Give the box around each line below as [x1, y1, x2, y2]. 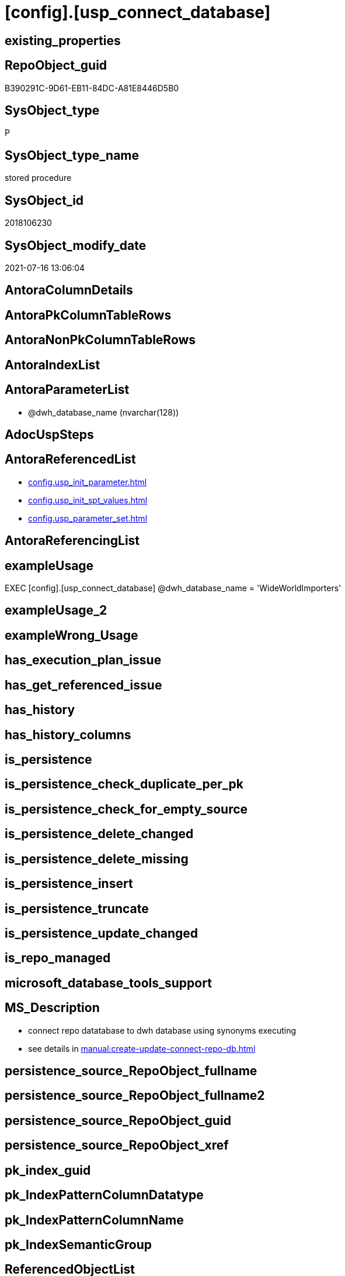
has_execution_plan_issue [5, 653, 162, 668]
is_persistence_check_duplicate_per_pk [5, 777, 243, 792]
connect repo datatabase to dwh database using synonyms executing [28, 1025, 296, 1035]
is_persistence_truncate [5, 901, 149, 916]
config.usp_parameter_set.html [28, 513, 148, 523]
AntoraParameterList [5, 382, 130, 397]
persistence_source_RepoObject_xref [5, 1138, 229, 1153]
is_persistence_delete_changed [5, 826, 194, 842]
